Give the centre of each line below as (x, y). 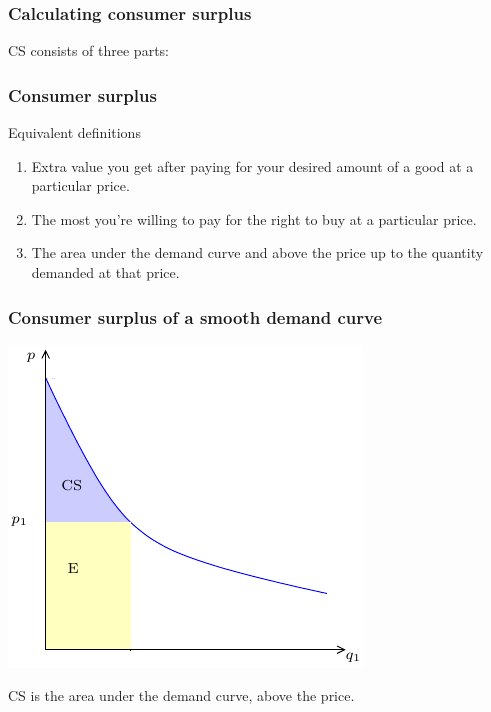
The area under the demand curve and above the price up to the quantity (257, 252)
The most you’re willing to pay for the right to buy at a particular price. (254, 218)
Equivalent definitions (74, 132)
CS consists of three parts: (88, 50)
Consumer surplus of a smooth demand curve (195, 316)
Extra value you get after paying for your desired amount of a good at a (252, 165)
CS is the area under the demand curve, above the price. (181, 695)
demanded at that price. (105, 272)
